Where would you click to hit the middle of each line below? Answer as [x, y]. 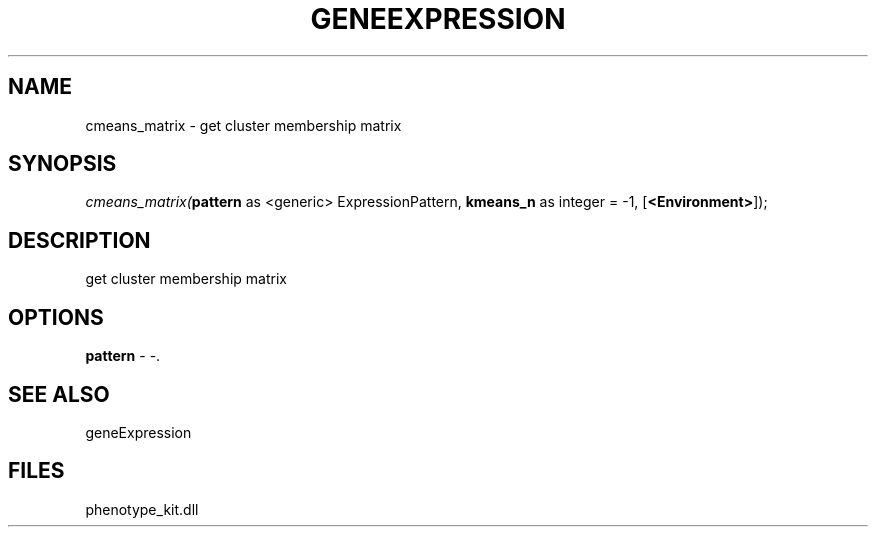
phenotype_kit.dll [142, 509]
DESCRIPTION [79, 240]
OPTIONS [56, 317]
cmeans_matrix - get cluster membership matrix [243, 125]
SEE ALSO [59, 394]
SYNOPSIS [62, 164]
